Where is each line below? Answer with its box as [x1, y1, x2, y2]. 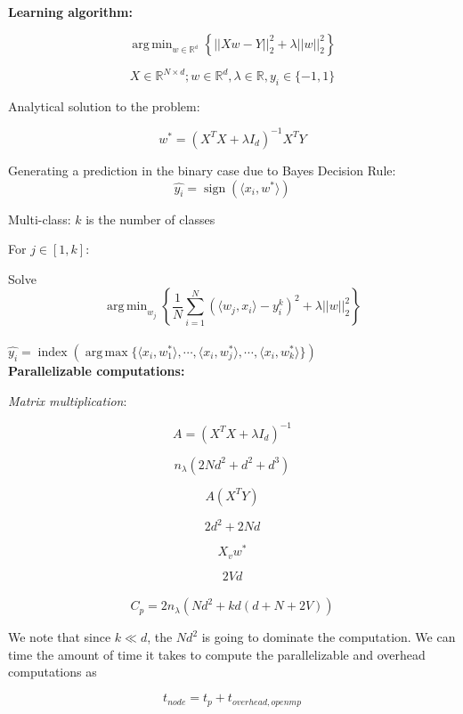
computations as [8, 662, 97, 681]
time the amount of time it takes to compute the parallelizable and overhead [8, 645, 426, 663]
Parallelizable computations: [8, 361, 185, 379]
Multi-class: [8, 209, 71, 228]
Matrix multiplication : [8, 391, 127, 410]
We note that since [8, 628, 111, 646]
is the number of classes [85, 209, 215, 228]
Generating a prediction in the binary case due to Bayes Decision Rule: [8, 160, 396, 179]
